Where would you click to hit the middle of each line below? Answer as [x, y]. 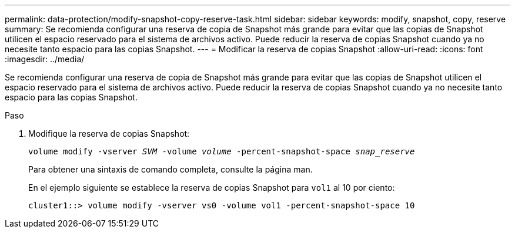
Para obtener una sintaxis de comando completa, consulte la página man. [170, 169]
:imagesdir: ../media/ [45, 59]
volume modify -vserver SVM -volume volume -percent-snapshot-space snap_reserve [222, 151]
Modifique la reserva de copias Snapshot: [109, 134]
